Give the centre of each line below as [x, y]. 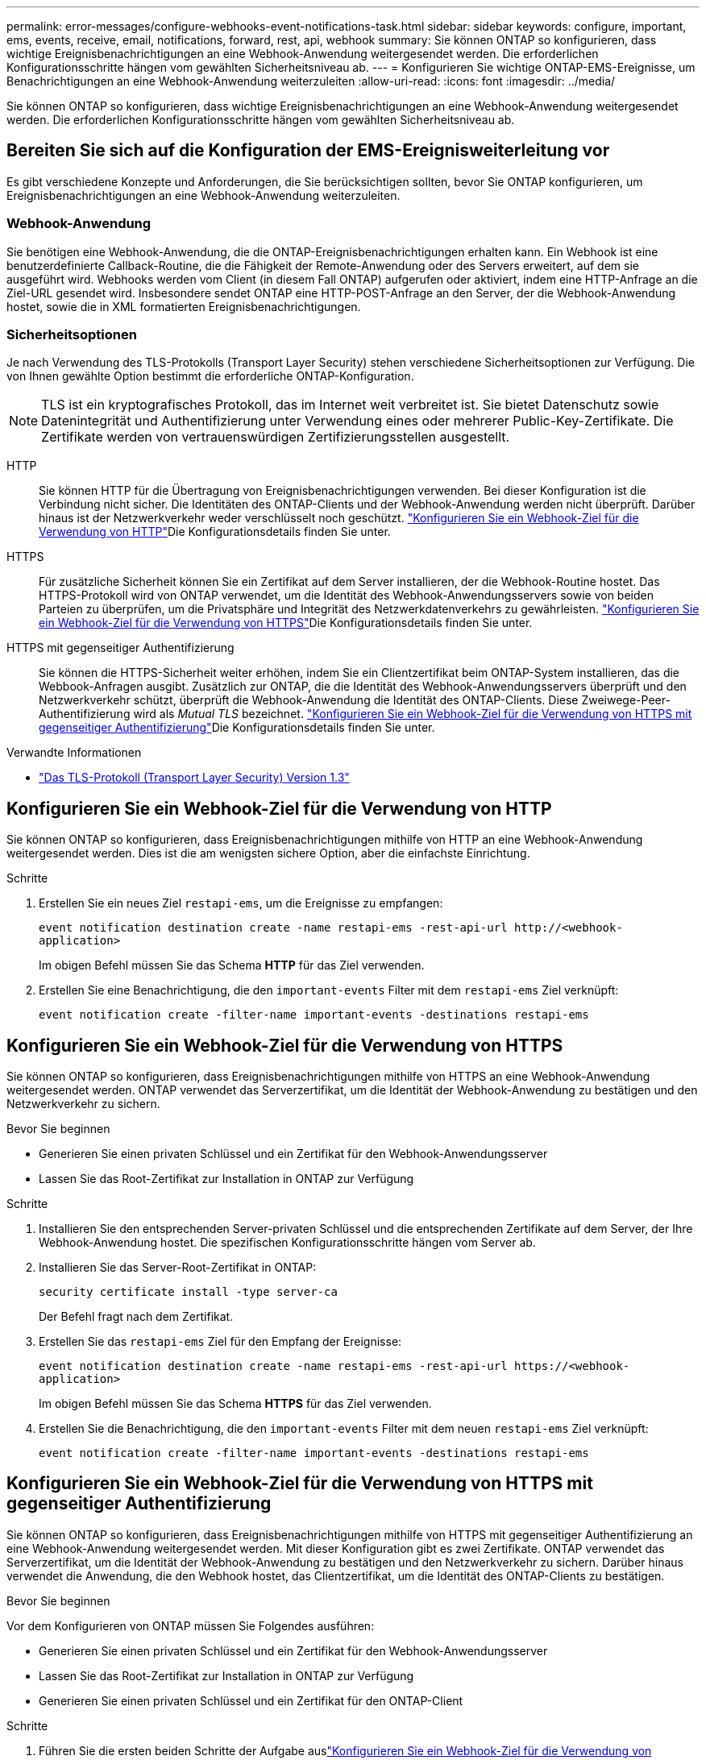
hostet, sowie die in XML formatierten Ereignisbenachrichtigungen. [184, 306]
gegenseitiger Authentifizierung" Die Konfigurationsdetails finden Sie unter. [237, 728]
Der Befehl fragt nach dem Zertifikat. [136, 1317]
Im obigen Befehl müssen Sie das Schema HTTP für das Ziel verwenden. [232, 965]
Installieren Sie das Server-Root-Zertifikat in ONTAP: [178, 1268]
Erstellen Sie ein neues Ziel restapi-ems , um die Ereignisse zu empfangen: [241, 903]
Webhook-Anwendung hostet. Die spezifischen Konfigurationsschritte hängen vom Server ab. [287, 1243]
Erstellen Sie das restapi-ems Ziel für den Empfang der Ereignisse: [220, 1342]
